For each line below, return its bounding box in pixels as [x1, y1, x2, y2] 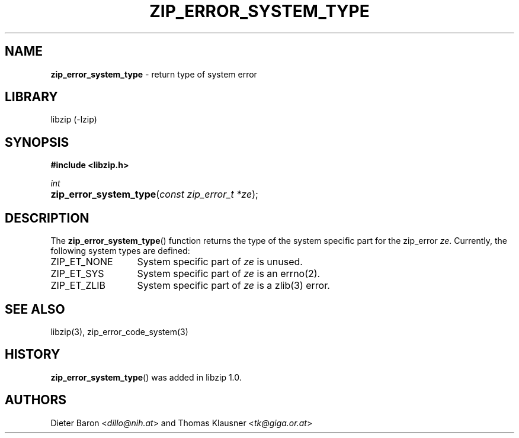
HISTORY [5, 347, 60, 362]
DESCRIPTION [5, 210, 89, 226]
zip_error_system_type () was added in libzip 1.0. [50, 372, 242, 382]
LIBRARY [5, 89, 58, 105]
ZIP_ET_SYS [50, 268, 104, 280]
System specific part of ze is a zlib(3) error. [137, 279, 330, 292]
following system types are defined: [50, 246, 190, 256]
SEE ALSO [5, 301, 65, 317]
